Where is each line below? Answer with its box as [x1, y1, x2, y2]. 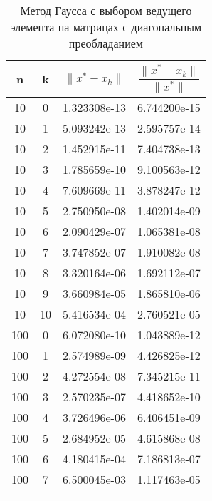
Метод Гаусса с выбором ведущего [20, 2, 192, 19]
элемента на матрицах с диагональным [10, 19, 202, 35]
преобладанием [68, 35, 143, 51]
